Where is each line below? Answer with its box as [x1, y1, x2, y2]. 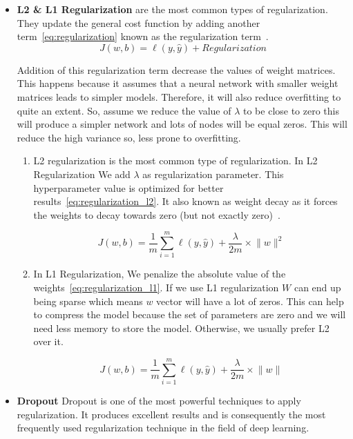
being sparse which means [33, 293, 143, 308]
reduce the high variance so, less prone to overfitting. [17, 130, 241, 144]
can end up [294, 280, 341, 295]
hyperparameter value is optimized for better [33, 180, 224, 195]
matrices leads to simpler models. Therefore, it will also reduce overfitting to [17, 89, 341, 104]
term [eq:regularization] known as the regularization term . [17, 29, 269, 43]
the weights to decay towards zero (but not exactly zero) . [33, 207, 280, 222]
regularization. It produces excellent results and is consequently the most [17, 407, 326, 421]
